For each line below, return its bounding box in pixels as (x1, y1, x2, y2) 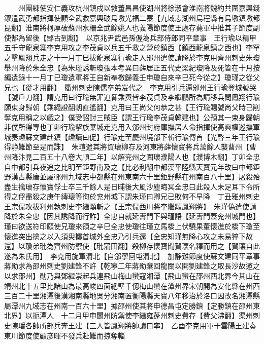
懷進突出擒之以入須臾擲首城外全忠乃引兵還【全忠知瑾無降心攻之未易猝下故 (4, 231, 253, 241)
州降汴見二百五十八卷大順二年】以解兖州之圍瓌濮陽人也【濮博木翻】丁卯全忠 (4, 151, 260, 162)
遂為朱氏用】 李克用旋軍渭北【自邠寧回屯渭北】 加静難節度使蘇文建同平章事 (4, 250, 260, 261)
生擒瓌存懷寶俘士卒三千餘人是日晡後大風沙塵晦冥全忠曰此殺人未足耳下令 (11, 181, 253, 192)
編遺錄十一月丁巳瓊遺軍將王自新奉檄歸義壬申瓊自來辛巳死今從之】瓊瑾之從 (4, 72, 253, 83)
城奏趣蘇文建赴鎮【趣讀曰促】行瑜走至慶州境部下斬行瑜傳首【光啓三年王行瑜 (4, 131, 260, 142)
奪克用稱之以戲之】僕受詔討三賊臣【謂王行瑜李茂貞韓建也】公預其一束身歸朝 (4, 111, 260, 122)
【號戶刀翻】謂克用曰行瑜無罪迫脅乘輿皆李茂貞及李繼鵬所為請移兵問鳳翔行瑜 (4, 92, 260, 102)
